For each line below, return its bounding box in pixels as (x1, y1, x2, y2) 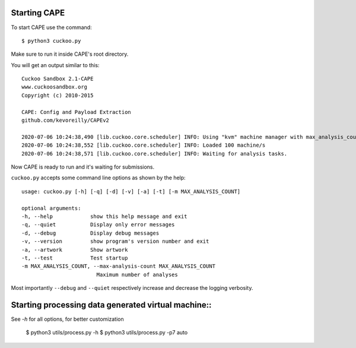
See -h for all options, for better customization (11, 315, 124, 322)
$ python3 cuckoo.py (21, 37, 81, 44)
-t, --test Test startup (21, 254, 128, 261)
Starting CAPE (11, 8, 65, 18)
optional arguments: (21, 205, 81, 211)
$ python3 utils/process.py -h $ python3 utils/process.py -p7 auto (26, 329, 188, 336)
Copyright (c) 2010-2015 (21, 92, 94, 99)
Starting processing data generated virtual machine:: (11, 300, 212, 310)
